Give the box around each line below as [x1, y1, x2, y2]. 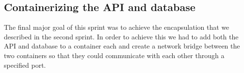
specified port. [4, 60, 46, 70]
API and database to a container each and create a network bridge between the [4, 41, 240, 51]
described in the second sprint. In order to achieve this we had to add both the [4, 31, 239, 41]
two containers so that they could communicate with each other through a [4, 50, 225, 60]
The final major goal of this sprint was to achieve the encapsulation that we [4, 22, 229, 32]
